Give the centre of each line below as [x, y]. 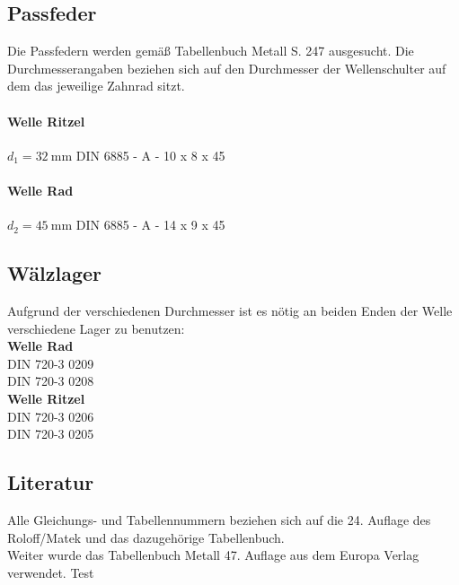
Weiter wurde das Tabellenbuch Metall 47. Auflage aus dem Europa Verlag [213, 555]
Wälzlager [54, 273]
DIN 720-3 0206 [51, 416]
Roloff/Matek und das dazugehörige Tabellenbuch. [146, 537]
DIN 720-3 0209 [51, 363]
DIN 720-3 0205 [51, 434]
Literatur [51, 482]
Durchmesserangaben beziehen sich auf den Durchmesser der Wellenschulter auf [227, 68]
